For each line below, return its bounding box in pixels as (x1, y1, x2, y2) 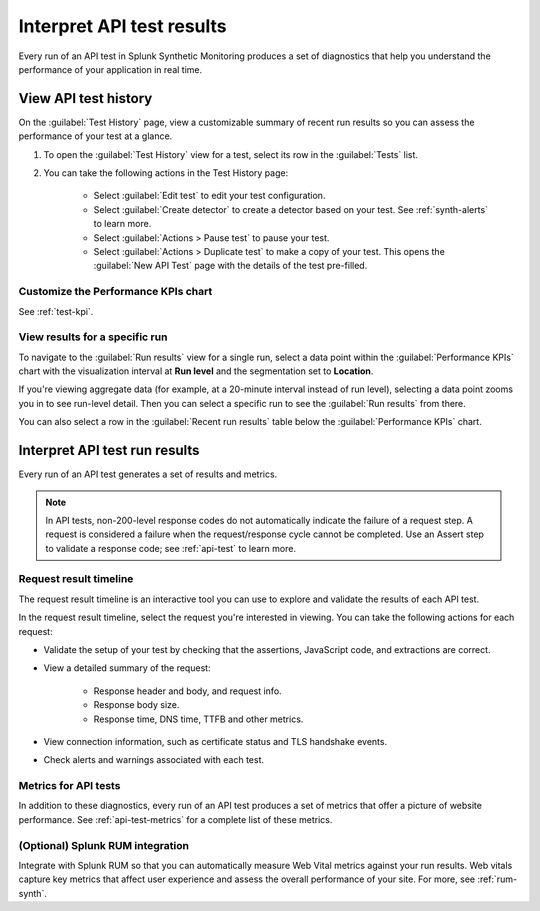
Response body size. (93, 699, 180, 711)
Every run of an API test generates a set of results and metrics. (18, 468, 278, 480)
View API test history (18, 90, 153, 107)
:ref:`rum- (476, 873, 518, 885)
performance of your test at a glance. (18, 130, 173, 142)
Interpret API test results (18, 15, 227, 37)
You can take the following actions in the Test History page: (43, 167, 289, 179)
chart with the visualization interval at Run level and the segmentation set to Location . (18, 365, 374, 377)
